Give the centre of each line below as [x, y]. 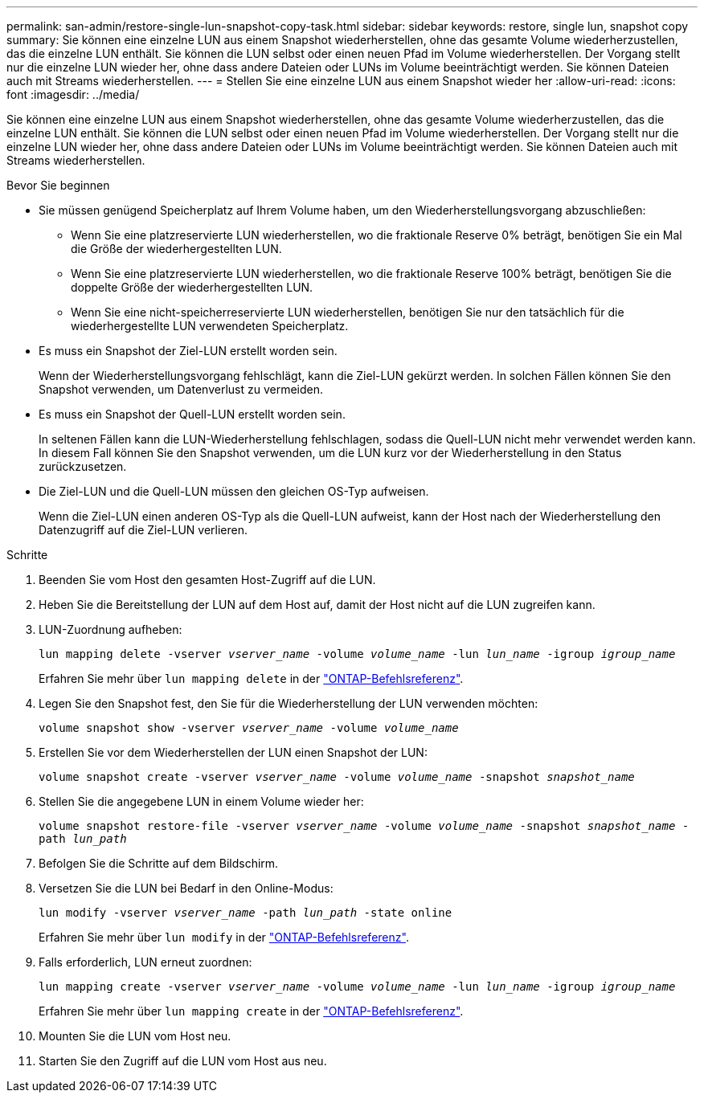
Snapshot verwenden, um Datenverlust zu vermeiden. [181, 389]
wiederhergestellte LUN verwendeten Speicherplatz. [210, 326]
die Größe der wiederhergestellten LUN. [176, 249]
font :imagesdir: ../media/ [73, 94]
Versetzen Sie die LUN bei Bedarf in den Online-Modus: [186, 888]
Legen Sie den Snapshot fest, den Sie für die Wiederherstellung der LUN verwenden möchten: [289, 703]
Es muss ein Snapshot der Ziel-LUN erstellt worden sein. [188, 351]
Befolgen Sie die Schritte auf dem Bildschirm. [159, 863]
